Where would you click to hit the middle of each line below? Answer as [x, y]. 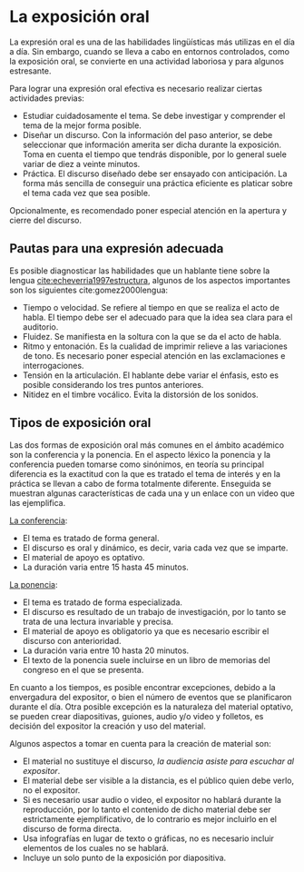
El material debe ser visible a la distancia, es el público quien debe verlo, [158, 780]
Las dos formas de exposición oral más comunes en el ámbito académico [147, 445]
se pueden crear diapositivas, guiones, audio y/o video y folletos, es [137, 716]
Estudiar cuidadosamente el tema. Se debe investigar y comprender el [154, 115]
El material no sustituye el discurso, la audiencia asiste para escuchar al [158, 761]
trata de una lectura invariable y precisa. [98, 621]
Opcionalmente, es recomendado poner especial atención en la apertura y [148, 210]
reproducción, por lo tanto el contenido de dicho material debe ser [147, 809]
